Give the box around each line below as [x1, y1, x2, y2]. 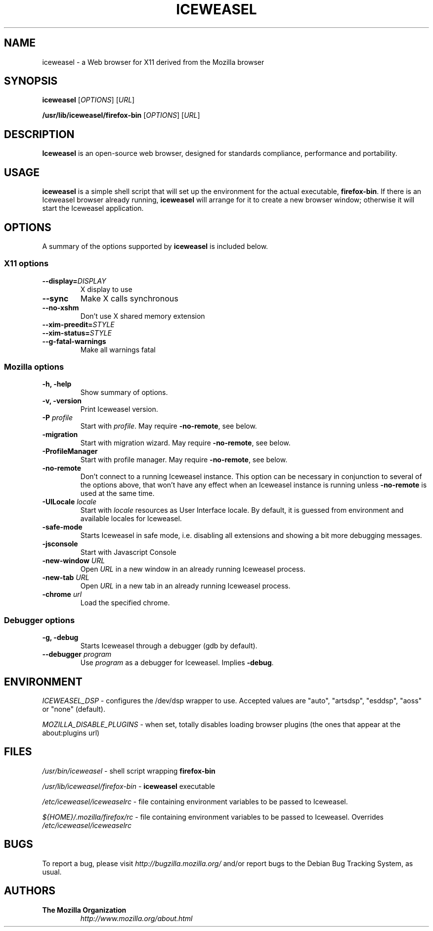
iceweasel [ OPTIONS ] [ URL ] [42, 96, 135, 104]
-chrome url [42, 590, 82, 599]
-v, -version [42, 396, 82, 405]
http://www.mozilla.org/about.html [80, 914, 193, 923]
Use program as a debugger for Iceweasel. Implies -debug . [80, 658, 274, 667]
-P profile [42, 413, 73, 422]
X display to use [80, 285, 132, 294]
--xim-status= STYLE [42, 328, 112, 337]
